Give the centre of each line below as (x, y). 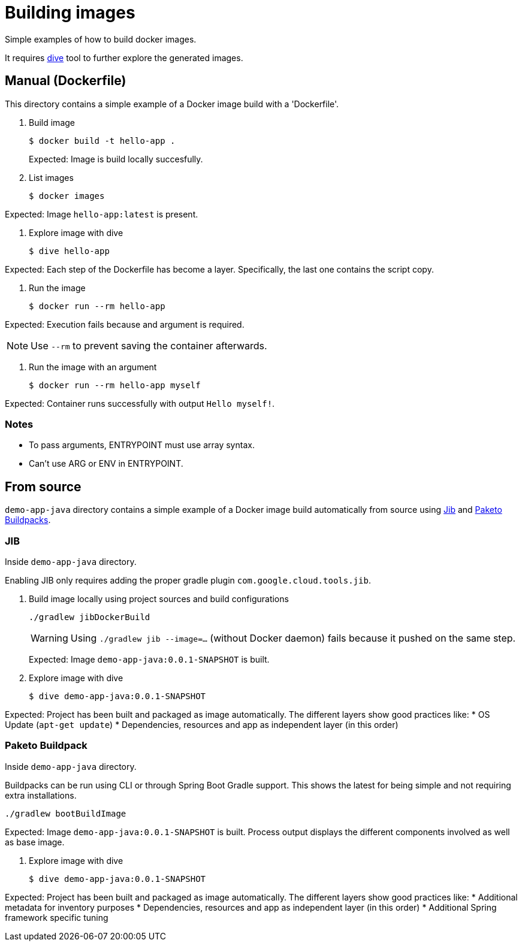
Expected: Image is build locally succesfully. (116, 159)
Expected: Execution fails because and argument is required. (125, 324)
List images (51, 177)
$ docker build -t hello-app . (102, 140)
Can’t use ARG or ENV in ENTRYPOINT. (106, 464)
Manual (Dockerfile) (66, 81)
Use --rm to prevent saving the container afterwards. (149, 345)
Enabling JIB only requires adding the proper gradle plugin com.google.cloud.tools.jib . (188, 580)
